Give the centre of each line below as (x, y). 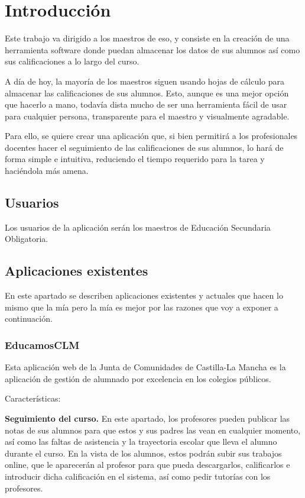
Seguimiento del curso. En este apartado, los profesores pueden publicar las (147, 418)
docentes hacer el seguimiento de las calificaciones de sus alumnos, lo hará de (144, 147)
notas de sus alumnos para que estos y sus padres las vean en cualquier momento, (153, 430)
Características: (33, 398)
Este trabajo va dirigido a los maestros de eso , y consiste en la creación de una (147, 38)
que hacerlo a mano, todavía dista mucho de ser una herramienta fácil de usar (146, 104)
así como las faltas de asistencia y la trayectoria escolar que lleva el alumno (141, 442)
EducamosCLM (42, 345)
